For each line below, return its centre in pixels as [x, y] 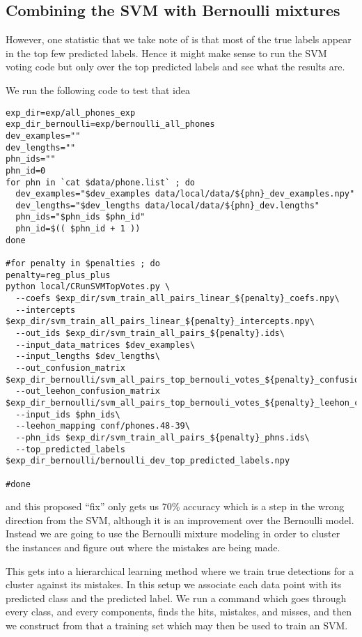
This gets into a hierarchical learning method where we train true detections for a [180, 570]
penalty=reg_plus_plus [58, 275]
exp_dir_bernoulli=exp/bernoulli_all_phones [110, 124]
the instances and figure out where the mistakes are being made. [143, 547]
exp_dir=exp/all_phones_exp [71, 113]
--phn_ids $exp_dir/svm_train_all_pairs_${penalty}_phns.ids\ [163, 437]
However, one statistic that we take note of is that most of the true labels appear [179, 39]
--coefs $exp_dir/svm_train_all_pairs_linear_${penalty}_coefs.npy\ [178, 299]
